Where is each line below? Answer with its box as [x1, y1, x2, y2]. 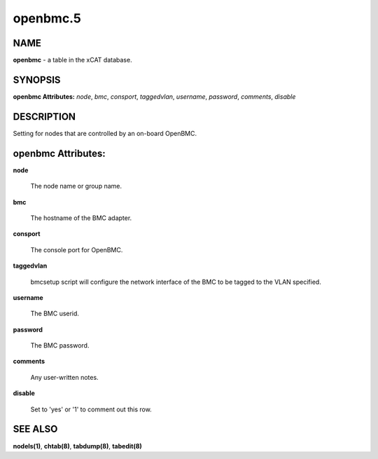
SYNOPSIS [13, 74, 61, 85]
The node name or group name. [30, 182, 122, 191]
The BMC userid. [30, 309, 80, 318]
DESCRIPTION [13, 111, 76, 123]
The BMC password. [30, 341, 90, 350]
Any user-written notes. [30, 373, 99, 381]
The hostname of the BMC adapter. [30, 214, 132, 222]
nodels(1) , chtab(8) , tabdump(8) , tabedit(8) [13, 441, 143, 450]
